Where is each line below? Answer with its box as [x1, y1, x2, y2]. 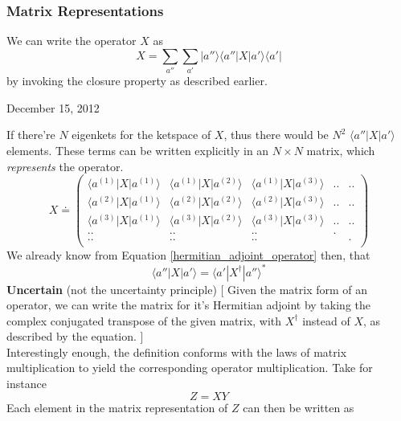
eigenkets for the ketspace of [72, 126, 211, 143]
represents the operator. [6, 157, 124, 174]
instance [6, 375, 47, 392]
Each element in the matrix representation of [6, 399, 228, 415]
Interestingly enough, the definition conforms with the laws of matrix [6, 343, 347, 360]
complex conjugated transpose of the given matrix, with [6, 312, 282, 329]
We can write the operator [6, 32, 137, 49]
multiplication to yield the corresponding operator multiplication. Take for [6, 359, 373, 376]
